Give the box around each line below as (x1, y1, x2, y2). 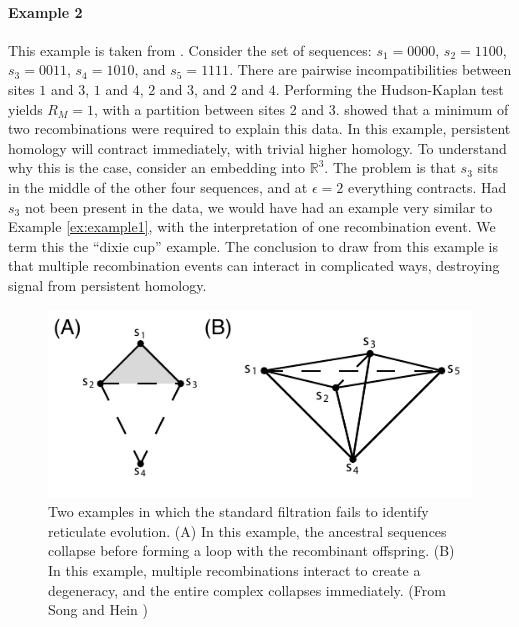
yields (8, 98, 43, 119)
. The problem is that (324, 157, 456, 178)
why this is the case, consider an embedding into (8, 157, 306, 178)
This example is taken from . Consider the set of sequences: (8, 39, 372, 60)
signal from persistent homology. (8, 274, 207, 295)
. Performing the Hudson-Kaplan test (275, 78, 504, 99)
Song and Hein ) (48, 599, 148, 620)
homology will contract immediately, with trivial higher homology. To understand (8, 137, 507, 158)
